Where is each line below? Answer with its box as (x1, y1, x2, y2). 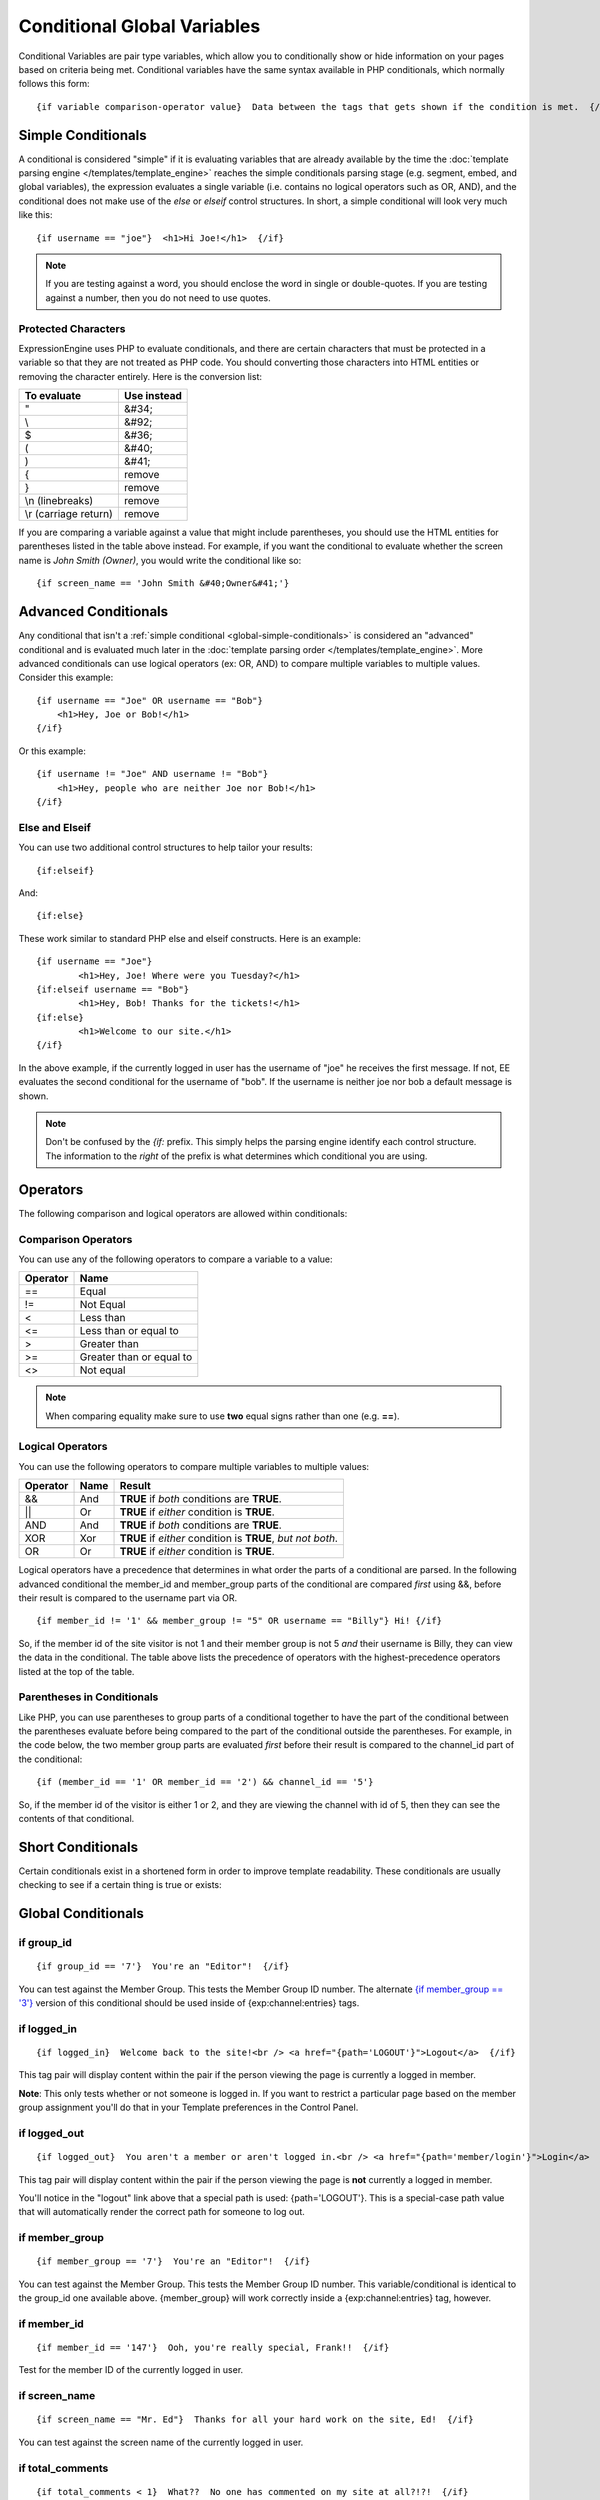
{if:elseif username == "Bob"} (36, 983, 190, 995)
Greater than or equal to (79, 1350, 193, 1364)
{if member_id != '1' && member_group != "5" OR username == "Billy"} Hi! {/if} (36, 1615, 443, 1627)
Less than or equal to (79, 1324, 179, 1338)
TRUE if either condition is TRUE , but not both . (119, 1531, 339, 1545)
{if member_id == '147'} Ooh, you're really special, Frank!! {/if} (36, 2342, 390, 2353)
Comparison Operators (18, 1232, 133, 1246)
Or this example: (18, 745, 87, 757)
